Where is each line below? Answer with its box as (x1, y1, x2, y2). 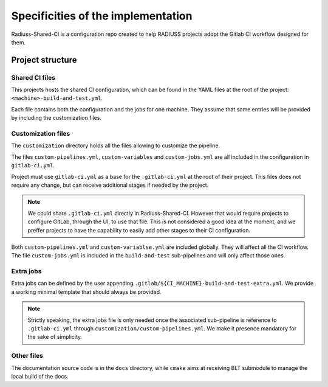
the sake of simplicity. (27, 333, 83, 341)
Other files (11, 352, 44, 360)
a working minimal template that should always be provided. (11, 288, 162, 295)
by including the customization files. (11, 114, 102, 122)
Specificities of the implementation (11, 9, 193, 23)
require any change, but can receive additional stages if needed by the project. (11, 181, 209, 189)
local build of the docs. (11, 372, 69, 380)
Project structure (11, 55, 77, 65)
